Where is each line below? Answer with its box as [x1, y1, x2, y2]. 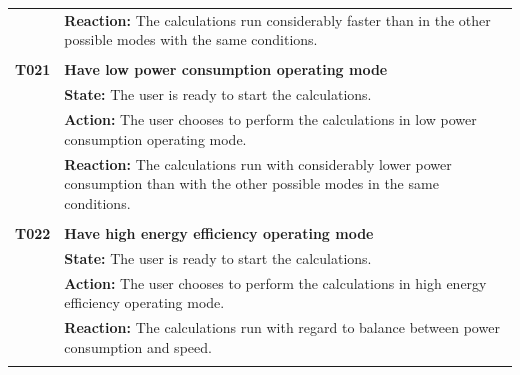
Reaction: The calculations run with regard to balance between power [64, 316, 500, 337]
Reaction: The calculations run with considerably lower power [64, 153, 452, 174]
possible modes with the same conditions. [64, 29, 318, 50]
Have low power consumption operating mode [64, 59, 388, 80]
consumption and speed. [64, 336, 212, 357]
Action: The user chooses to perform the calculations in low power [64, 109, 477, 130]
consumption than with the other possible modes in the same [64, 173, 439, 194]
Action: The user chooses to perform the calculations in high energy [64, 272, 487, 293]
